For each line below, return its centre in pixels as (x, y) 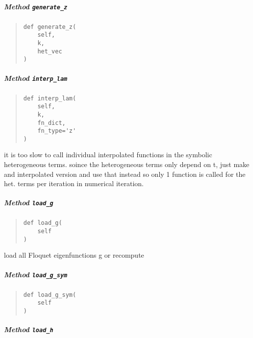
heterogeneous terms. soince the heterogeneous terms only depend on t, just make (127, 164)
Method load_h (29, 329)
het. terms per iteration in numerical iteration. (74, 183)
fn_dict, (51, 123)
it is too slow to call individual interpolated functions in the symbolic (108, 155)
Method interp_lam (36, 78)
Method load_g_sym (36, 274)
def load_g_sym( (50, 295)
